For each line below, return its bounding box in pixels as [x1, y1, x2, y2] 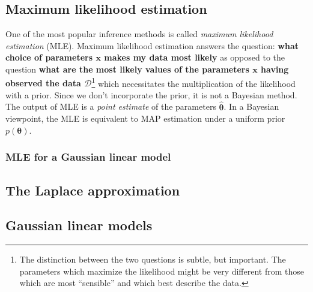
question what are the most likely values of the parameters [5, 62, 249, 75]
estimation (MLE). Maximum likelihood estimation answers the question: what [5, 39, 299, 52]
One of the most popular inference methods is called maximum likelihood [5, 28, 273, 40]
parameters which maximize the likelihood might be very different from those [19, 264, 305, 277]
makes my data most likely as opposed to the [104, 51, 285, 64]
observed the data [5, 77, 81, 89]
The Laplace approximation [5, 180, 180, 199]
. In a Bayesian [223, 100, 279, 113]
